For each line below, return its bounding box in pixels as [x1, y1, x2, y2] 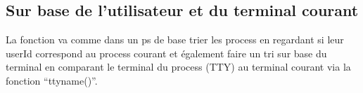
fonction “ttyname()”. [6, 73, 98, 87]
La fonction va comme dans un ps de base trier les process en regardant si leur [6, 32, 344, 47]
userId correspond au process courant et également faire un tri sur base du [6, 45, 327, 60]
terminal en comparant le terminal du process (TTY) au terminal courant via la [6, 59, 351, 74]
